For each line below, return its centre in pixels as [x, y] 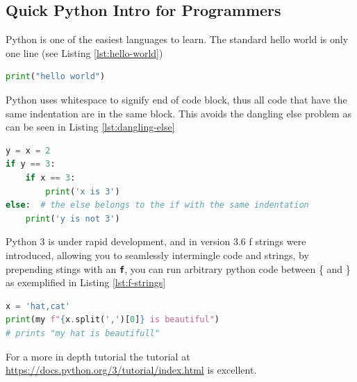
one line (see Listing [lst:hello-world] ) [84, 52]
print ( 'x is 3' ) [83, 191]
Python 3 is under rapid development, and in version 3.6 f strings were [156, 241]
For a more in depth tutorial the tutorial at [98, 356]
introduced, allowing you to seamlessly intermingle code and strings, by [157, 255]
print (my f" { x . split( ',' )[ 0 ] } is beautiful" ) [113, 320]
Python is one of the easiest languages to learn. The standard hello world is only [177, 39]
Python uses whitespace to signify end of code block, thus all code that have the [176, 99]
